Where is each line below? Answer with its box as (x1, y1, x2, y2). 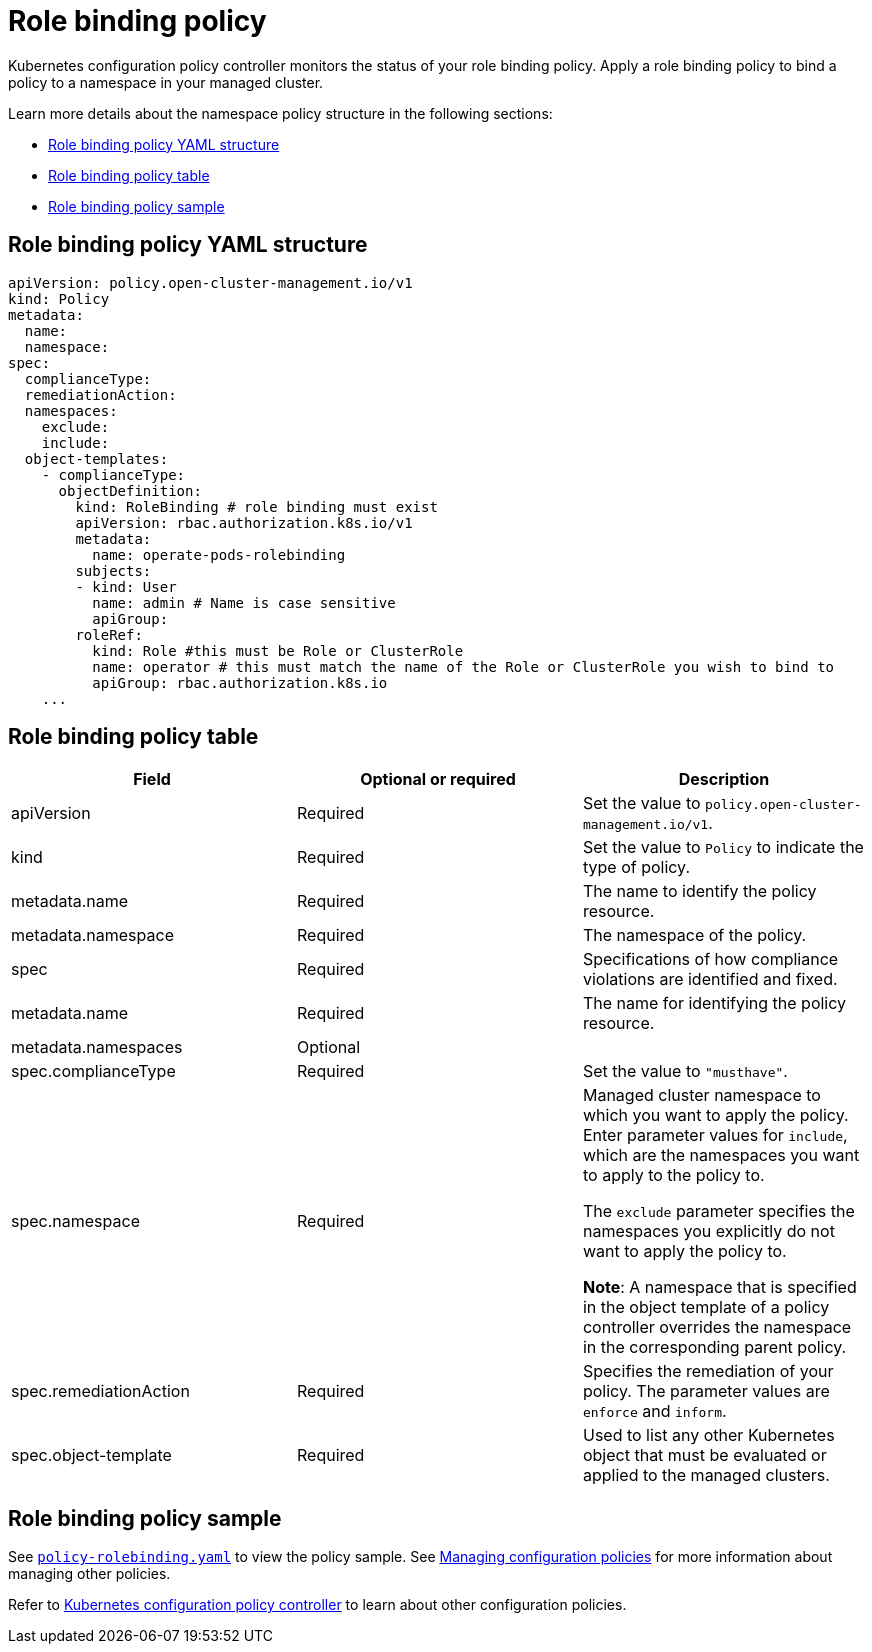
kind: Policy (8, 290, 110, 307)
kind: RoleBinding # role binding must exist (75, 498, 438, 515)
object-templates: (24, 450, 169, 467)
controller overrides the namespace (582, 1317, 852, 1338)
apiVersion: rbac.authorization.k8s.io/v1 (75, 514, 413, 531)
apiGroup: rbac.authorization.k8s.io (92, 674, 388, 691)
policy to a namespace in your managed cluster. (8, 73, 324, 91)
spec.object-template (11, 1445, 172, 1466)
